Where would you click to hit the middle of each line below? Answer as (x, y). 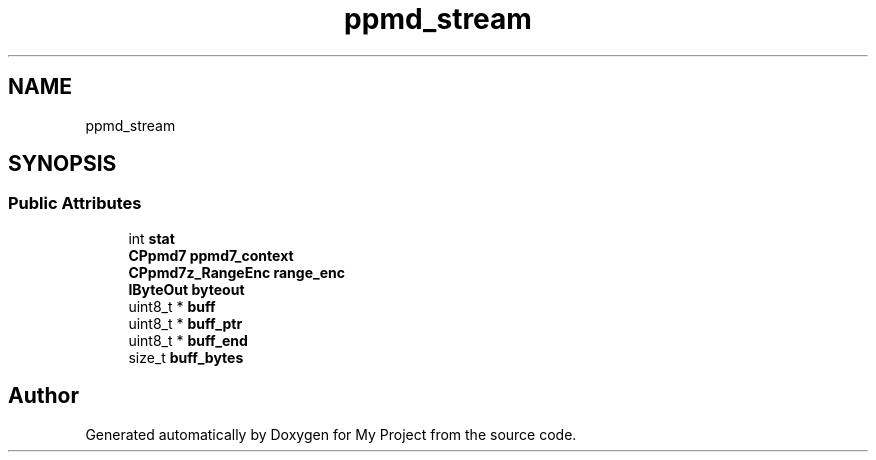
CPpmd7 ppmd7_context (211, 255)
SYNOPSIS (62, 164)
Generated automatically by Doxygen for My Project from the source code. (331, 434)
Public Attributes (75, 203)
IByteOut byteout (186, 289)
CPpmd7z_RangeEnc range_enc (236, 272)
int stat (151, 238)
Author (43, 396)
